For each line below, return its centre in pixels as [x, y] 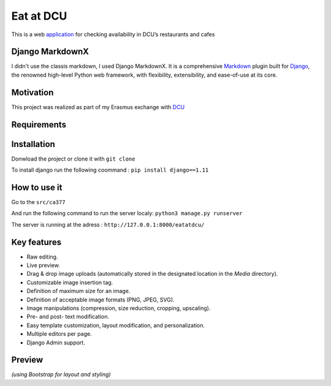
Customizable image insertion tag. [70, 282]
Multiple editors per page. [59, 334]
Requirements [39, 125]
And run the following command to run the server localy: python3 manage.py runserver [127, 213]
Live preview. [44, 265]
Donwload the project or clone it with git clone [73, 159]
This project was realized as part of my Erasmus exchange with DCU [98, 107]
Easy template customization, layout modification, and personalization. [116, 325]
